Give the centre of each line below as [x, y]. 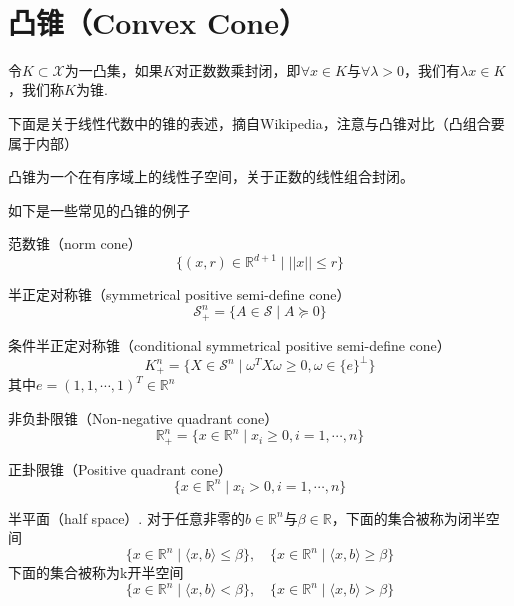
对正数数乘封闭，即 [237, 69]
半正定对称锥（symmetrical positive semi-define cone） [179, 294]
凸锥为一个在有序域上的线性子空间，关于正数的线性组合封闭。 [211, 176]
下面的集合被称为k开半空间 [96, 572]
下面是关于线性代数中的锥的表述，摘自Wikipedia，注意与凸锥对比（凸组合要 [256, 122]
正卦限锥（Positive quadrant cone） [120, 468]
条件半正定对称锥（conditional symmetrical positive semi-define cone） [229, 344]
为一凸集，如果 [113, 69]
